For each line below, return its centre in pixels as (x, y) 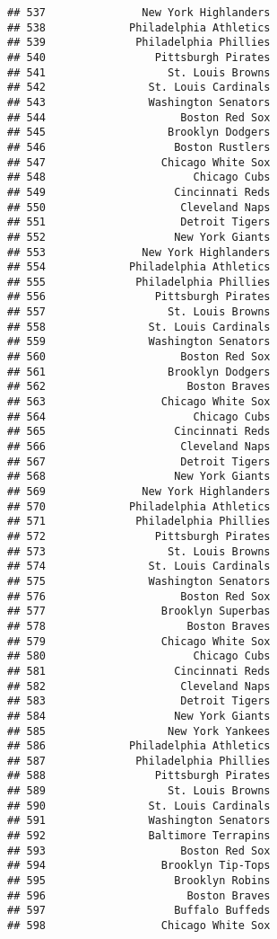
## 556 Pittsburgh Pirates (139, 297)
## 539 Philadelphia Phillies (139, 43)
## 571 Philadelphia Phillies (139, 522)
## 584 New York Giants (139, 716)
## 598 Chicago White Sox (139, 926)
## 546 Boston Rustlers (139, 147)
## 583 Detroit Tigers (139, 701)
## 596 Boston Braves (139, 895)
